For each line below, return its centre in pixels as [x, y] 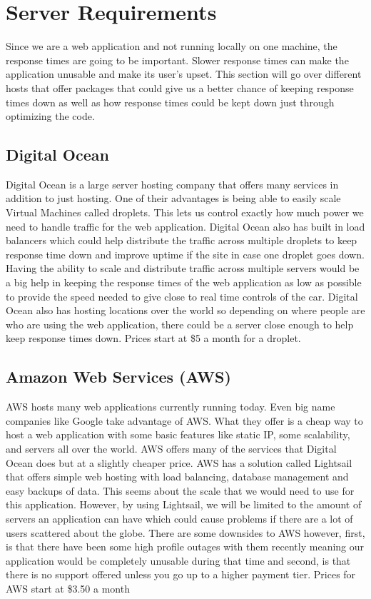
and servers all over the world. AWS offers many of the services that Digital [171, 448]
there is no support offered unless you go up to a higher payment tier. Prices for [181, 574]
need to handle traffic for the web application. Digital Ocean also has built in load [185, 226]
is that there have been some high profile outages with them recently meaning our [185, 547]
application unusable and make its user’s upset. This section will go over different [184, 74]
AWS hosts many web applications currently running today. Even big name [171, 407]
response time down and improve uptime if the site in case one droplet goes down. [185, 254]
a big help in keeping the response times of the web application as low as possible [184, 282]
